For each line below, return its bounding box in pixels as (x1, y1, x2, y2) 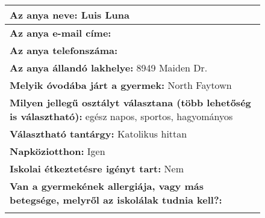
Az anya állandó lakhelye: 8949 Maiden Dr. (10, 61, 208, 74)
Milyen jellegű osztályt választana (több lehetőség (10, 95, 251, 109)
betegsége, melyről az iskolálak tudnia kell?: (10, 193, 222, 207)
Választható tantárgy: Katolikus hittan (10, 127, 187, 141)
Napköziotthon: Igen (10, 144, 105, 158)
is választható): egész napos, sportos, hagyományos (10, 109, 233, 123)
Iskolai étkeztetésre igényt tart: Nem (10, 162, 184, 175)
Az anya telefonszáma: (10, 43, 118, 57)
